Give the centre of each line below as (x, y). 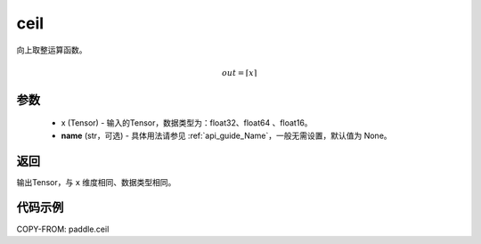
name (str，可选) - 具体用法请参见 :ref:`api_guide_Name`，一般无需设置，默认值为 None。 (226, 135)
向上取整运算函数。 (52, 50)
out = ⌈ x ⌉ (239, 73)
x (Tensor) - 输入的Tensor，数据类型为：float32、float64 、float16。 (187, 123)
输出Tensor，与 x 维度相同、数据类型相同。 (96, 182)
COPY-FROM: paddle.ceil (63, 229)
